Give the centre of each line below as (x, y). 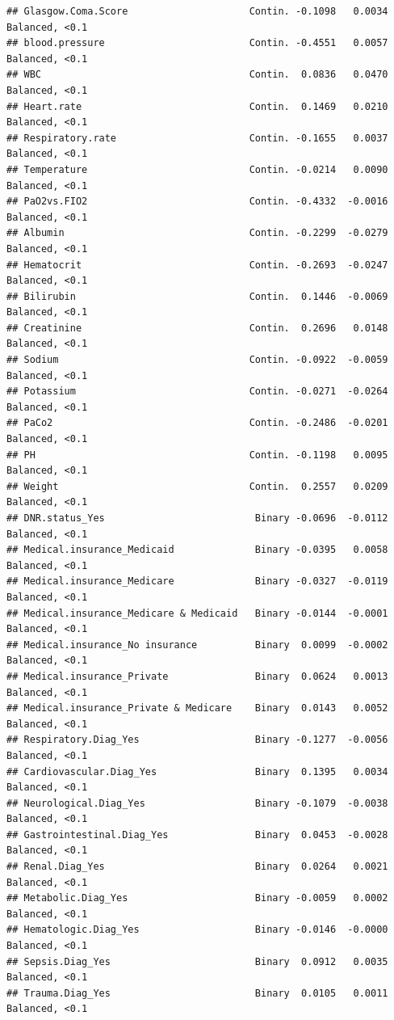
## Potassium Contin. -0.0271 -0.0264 (197, 392)
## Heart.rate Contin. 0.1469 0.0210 (197, 106)
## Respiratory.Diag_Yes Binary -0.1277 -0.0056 (197, 740)
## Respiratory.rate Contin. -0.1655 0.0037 (197, 138)
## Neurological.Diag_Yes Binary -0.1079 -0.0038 (197, 803)
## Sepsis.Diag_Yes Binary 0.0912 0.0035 (197, 961)
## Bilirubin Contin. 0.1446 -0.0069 (197, 296)
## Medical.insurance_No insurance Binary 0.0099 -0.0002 (197, 645)
